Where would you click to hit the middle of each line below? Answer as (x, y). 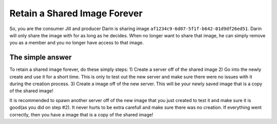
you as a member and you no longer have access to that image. (76, 43)
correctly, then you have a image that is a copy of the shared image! (81, 114)
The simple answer (41, 57)
